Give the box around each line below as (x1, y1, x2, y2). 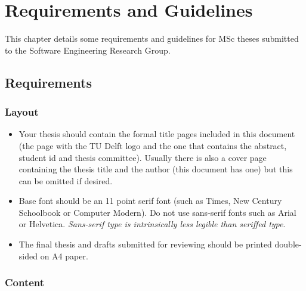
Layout (5, 104, 39, 119)
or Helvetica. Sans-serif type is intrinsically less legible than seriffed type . (18, 218, 286, 230)
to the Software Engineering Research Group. (5, 44, 171, 56)
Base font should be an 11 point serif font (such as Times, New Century (18, 194, 282, 207)
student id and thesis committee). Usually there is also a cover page (18, 151, 267, 163)
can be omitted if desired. (18, 174, 113, 187)
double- (274, 238, 302, 250)
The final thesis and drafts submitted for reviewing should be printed (18, 238, 272, 250)
